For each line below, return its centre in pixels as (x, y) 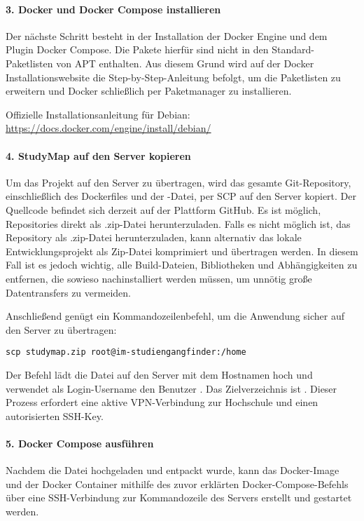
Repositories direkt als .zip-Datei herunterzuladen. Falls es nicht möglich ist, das (178, 223)
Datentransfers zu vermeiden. (68, 292)
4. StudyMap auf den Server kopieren (98, 155)
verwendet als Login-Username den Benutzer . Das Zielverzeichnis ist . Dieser (171, 388)
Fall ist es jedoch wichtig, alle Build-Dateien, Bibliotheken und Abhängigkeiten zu (182, 265)
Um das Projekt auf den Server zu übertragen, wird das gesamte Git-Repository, (178, 182)
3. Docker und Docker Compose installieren (113, 9)
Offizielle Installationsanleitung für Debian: (98, 114)
